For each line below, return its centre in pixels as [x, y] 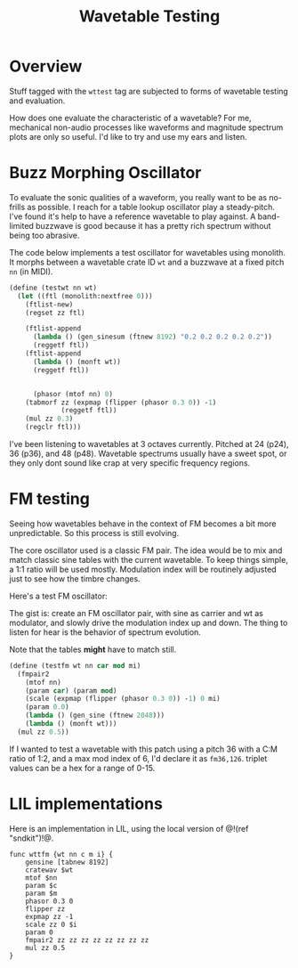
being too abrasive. [44, 235]
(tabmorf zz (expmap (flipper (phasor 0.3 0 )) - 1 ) [121, 403]
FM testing [50, 499]
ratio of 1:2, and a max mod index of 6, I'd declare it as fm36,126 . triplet [138, 758]
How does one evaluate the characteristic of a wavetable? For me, [130, 118]
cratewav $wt [49, 870]
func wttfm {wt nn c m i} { [61, 854]
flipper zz [45, 909]
